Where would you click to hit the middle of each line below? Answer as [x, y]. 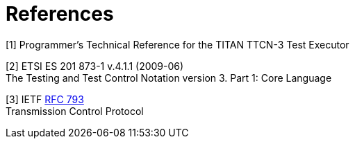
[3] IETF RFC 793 [45, 99]
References [60, 14]
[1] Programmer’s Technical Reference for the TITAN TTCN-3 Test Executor [177, 44]
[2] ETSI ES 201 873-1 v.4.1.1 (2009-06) [95, 66]
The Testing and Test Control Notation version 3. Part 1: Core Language [169, 78]
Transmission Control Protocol [75, 111]
